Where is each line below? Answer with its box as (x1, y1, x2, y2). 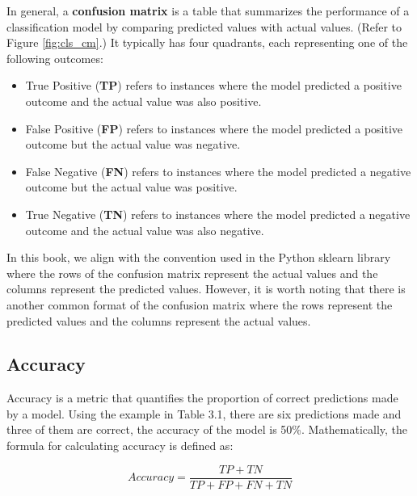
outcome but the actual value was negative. (25, 136, 241, 153)
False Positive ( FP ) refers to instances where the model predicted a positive (25, 120, 403, 137)
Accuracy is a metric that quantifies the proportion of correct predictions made (6, 389, 398, 406)
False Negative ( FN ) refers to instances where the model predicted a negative (25, 162, 411, 179)
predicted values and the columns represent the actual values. (6, 312, 311, 329)
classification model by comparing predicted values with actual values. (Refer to (6, 18, 402, 35)
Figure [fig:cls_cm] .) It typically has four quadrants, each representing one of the (6, 34, 408, 51)
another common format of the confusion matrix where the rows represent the (6, 296, 393, 313)
